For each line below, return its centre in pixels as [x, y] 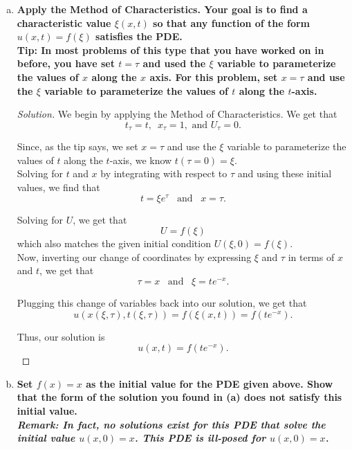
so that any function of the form [232, 22]
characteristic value [64, 22]
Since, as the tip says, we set [77, 146]
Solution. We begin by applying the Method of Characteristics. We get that [177, 114]
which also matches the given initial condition [114, 243]
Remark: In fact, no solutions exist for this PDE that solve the [171, 424]
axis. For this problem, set [214, 76]
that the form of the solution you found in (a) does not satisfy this [179, 397]
